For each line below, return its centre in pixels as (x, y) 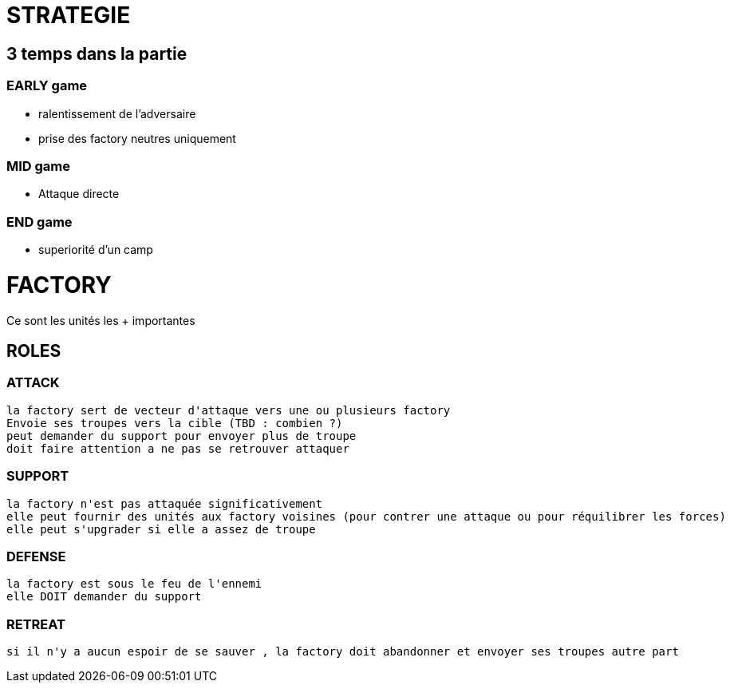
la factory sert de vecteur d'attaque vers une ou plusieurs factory (229, 410)
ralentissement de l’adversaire (117, 113)
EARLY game (47, 86)
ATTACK (33, 383)
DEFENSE (36, 556)
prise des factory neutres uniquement (137, 138)
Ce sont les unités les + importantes (101, 320)
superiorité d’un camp (96, 250)
